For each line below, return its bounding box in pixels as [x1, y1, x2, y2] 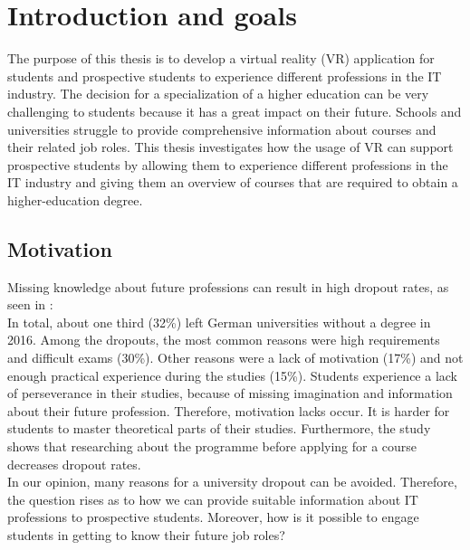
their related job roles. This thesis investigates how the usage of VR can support [7, 137, 454, 156]
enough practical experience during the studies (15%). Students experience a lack [7, 365, 457, 384]
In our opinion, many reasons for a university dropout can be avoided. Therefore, [7, 472, 457, 491]
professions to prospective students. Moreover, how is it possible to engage [7, 507, 419, 526]
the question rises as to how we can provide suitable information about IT [7, 489, 418, 508]
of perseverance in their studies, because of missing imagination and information [7, 384, 453, 403]
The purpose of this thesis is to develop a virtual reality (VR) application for [7, 49, 435, 68]
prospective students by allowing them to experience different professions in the [7, 155, 448, 174]
